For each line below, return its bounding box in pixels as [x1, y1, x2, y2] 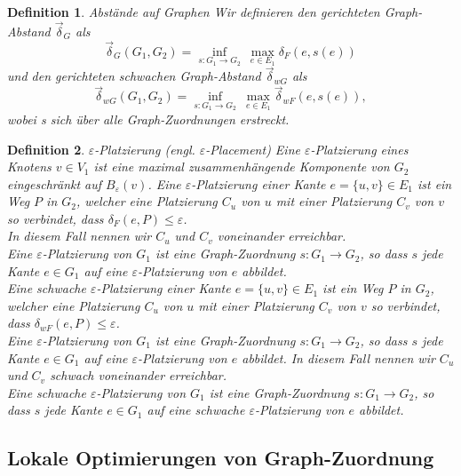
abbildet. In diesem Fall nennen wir [242, 348, 435, 367]
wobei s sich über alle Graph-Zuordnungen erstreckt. [7, 109, 290, 128]
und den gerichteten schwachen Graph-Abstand [7, 67, 261, 85]
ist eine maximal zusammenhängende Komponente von [93, 157, 390, 176]
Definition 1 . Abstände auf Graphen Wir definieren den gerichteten [7, 3, 380, 20]
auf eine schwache [147, 401, 245, 419]
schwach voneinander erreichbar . [50, 366, 227, 385]
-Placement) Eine [205, 139, 300, 158]
